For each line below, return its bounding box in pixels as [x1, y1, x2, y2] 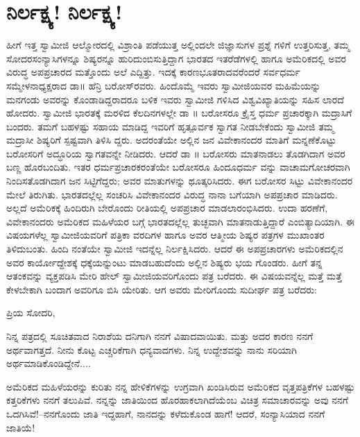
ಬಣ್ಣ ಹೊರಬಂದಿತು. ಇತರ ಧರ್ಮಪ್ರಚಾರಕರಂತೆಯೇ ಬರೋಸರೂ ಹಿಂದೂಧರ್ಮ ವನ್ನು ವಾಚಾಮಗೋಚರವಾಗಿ [6, 160, 350, 174]
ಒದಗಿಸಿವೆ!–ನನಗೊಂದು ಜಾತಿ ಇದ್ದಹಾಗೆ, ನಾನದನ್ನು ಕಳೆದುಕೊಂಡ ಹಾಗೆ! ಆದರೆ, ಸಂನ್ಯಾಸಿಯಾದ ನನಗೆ [6, 406, 325, 420]
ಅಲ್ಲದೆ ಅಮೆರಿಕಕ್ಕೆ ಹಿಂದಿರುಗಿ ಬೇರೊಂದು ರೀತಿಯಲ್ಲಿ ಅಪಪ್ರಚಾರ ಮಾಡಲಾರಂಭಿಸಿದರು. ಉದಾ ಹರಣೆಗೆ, [6, 200, 328, 215]
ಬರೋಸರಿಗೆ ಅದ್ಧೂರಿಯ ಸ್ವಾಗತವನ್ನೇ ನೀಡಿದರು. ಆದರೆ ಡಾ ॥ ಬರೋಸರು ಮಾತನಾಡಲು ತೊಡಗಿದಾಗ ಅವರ [6, 146, 345, 160]
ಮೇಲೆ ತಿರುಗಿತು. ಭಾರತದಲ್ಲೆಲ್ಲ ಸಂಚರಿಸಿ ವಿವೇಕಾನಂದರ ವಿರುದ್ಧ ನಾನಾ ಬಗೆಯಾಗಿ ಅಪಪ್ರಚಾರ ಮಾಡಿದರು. [6, 187, 338, 201]
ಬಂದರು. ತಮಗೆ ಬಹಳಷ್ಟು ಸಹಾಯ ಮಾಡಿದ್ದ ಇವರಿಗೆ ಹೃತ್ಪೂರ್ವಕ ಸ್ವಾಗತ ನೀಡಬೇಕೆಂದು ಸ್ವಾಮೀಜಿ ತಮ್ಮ [6, 119, 334, 133]
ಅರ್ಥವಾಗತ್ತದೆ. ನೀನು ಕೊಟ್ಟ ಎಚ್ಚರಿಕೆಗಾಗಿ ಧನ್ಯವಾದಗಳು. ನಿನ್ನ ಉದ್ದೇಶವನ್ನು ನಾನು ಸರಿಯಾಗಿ [6, 342, 297, 357]
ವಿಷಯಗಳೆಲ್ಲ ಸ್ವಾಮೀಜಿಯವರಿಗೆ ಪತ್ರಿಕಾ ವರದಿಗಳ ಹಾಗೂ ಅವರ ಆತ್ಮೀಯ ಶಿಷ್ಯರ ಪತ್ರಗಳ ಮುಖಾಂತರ [6, 228, 325, 242]
